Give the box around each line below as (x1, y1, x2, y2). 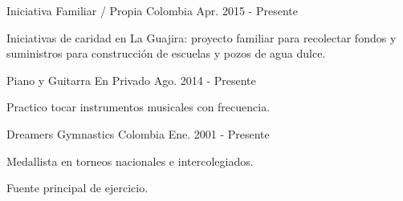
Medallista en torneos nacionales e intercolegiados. (6, 152, 254, 169)
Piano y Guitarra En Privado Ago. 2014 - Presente (6, 71, 256, 88)
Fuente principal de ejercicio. (6, 179, 149, 196)
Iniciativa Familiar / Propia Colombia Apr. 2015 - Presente (6, 2, 298, 18)
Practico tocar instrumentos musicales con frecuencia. (6, 98, 271, 115)
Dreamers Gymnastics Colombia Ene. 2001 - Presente (6, 125, 270, 142)
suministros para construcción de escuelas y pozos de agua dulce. (6, 45, 326, 62)
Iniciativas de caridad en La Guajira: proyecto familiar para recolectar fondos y (6, 29, 397, 46)
